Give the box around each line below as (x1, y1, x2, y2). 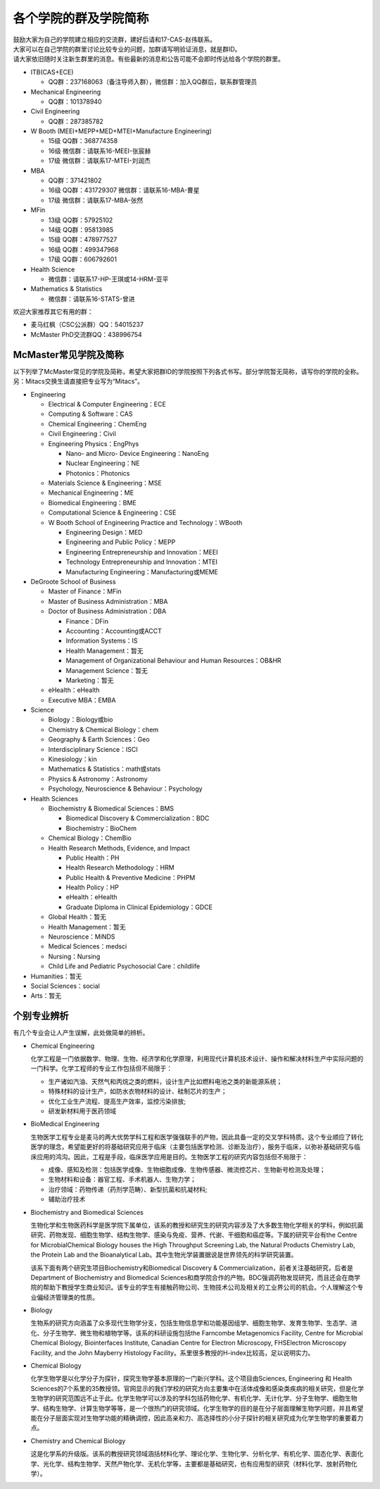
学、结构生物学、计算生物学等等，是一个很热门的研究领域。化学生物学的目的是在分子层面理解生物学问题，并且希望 (30, 1404, 364, 1412)
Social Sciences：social (30, 982, 100, 990)
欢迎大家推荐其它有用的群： (13, 307, 94, 316)
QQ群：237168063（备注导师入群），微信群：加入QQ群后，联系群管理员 (48, 78, 258, 86)
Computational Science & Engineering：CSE (48, 508, 177, 517)
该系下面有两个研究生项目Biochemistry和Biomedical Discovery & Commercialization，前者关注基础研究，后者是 (30, 1264, 353, 1272)
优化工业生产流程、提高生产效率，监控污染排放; (48, 1096, 186, 1106)
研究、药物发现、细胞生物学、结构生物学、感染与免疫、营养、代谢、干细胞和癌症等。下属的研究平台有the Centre (30, 1230, 357, 1240)
